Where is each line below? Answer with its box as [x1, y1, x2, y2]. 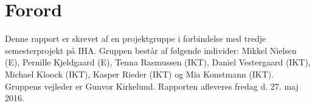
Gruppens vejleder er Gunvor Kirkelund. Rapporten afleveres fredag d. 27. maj [5, 79, 299, 92]
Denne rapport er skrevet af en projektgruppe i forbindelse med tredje [5, 32, 266, 45]
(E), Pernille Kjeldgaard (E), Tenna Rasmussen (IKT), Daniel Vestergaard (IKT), [5, 56, 311, 68]
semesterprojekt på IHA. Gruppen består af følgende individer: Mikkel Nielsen [5, 44, 297, 56]
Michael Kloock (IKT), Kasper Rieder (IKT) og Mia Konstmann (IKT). [5, 67, 274, 80]
